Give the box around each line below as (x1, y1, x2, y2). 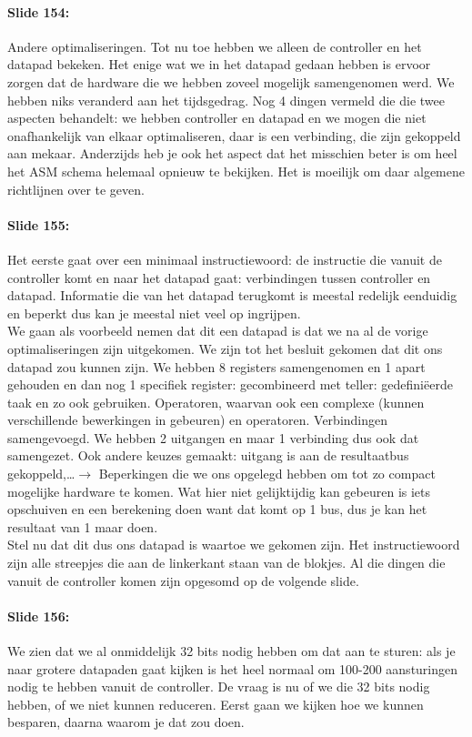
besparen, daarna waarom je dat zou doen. (7, 712, 245, 732)
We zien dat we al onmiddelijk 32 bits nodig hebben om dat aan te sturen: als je (7, 641, 456, 661)
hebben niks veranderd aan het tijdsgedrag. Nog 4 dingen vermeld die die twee (7, 90, 445, 109)
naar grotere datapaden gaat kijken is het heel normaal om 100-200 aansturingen (7, 659, 458, 678)
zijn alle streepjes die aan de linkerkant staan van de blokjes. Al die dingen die (7, 553, 446, 572)
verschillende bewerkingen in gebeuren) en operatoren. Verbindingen (7, 410, 388, 429)
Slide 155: (7, 215, 70, 234)
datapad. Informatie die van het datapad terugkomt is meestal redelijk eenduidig (7, 286, 457, 305)
